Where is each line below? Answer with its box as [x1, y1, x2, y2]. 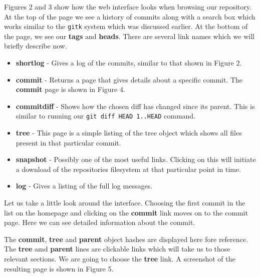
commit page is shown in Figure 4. [16, 84, 125, 94]
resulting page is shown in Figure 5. [4, 263, 114, 273]
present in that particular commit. [16, 137, 121, 147]
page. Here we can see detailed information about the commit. [4, 217, 195, 227]
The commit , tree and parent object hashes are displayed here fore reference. [4, 233, 248, 244]
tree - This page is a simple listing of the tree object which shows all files [16, 127, 242, 138]
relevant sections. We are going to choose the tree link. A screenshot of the [4, 253, 235, 263]
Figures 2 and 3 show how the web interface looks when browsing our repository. [4, 1, 251, 11]
